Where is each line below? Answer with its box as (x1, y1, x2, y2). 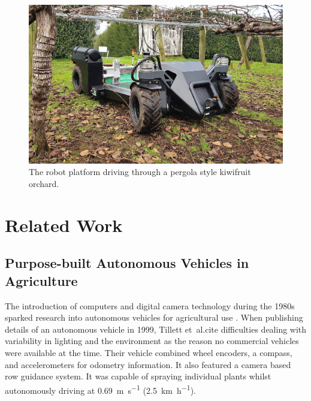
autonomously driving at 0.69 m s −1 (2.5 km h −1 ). (5, 382, 196, 396)
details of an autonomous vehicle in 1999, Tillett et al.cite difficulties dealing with (5, 322, 307, 335)
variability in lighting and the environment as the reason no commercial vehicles (5, 334, 299, 347)
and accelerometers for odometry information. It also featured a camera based (5, 358, 291, 370)
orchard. (29, 177, 59, 190)
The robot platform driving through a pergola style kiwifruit (29, 165, 251, 178)
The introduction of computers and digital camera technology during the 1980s (5, 299, 295, 312)
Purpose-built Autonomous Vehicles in (5, 254, 249, 272)
